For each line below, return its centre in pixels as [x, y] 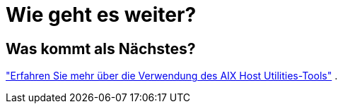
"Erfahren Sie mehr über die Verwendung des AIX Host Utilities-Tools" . [172, 76]
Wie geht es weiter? [101, 15]
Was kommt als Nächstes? [101, 49]
